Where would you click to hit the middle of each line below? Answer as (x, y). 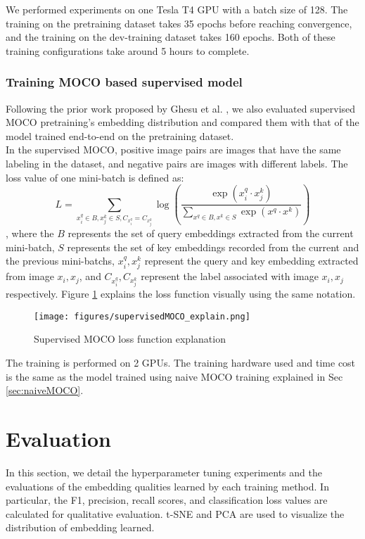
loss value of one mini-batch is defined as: (95, 177)
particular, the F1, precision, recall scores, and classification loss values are (167, 500)
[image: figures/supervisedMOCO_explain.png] (142, 316)
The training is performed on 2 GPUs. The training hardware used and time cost (181, 362)
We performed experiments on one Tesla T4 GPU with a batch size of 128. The (177, 9)
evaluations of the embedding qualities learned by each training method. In (167, 486)
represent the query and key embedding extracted (251, 261)
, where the (30, 233)
